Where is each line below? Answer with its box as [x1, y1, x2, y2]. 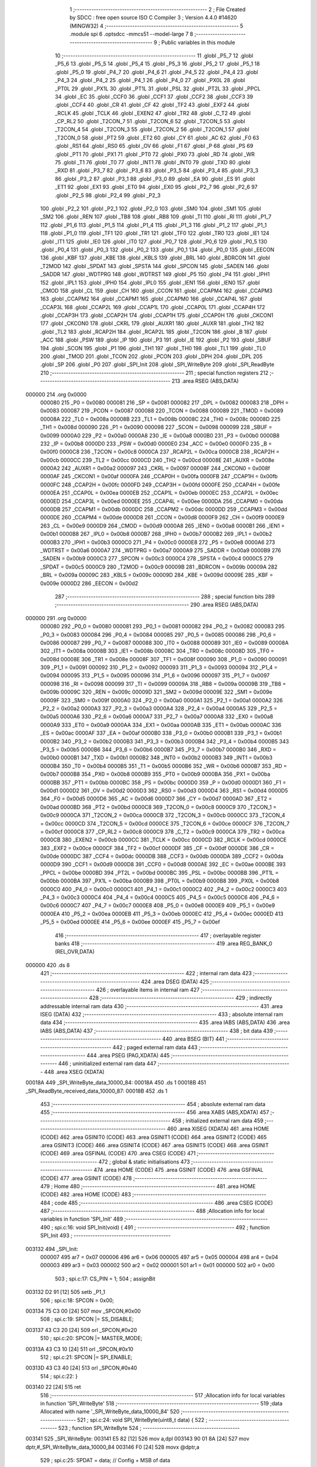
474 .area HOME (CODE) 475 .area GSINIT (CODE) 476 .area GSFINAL [93, 1167, 264, 1174]
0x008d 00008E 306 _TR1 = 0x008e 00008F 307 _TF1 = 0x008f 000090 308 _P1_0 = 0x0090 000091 [40, 655, 287, 662]
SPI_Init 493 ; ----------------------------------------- [40, 1232, 171, 1239]
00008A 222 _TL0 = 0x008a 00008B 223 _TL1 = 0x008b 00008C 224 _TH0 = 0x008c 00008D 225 [40, 415, 281, 422]
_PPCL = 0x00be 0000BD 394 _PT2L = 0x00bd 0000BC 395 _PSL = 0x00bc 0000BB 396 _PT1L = [40, 869, 279, 876]
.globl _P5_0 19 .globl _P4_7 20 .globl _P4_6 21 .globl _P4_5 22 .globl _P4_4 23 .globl [55, 68, 258, 76]
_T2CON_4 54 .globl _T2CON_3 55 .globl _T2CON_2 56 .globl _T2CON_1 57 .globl [55, 126, 249, 133]
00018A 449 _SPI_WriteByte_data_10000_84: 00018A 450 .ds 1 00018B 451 [25, 1079, 207, 1086]
